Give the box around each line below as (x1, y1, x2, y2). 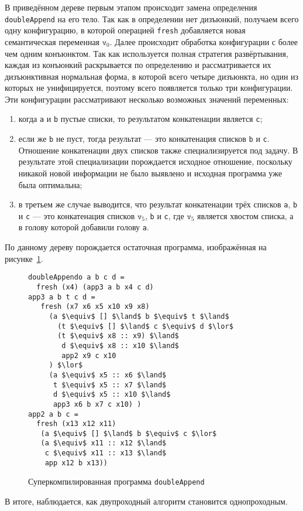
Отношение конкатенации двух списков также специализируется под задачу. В (18, 144, 298, 156)
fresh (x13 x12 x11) (36, 420, 116, 428)
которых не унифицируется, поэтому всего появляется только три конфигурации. (5, 81, 293, 94)
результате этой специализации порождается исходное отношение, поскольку (18, 155, 292, 168)
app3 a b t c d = (28, 292, 95, 301)
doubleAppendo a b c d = (28, 273, 125, 282)
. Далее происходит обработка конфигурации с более (109, 35, 298, 47)
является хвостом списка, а (197, 209, 294, 222)
